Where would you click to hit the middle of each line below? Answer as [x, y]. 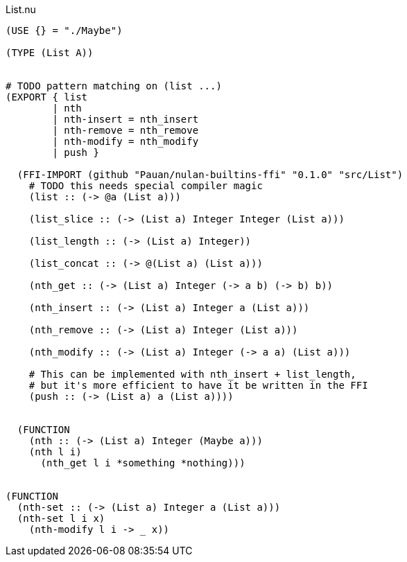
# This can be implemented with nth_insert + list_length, [192, 374]
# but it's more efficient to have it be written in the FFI [198, 385]
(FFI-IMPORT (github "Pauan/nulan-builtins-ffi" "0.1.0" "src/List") [210, 175]
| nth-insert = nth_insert [125, 119]
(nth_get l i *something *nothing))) [143, 463]
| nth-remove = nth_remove [125, 130]
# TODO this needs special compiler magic [146, 186]
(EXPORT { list [47, 97]
